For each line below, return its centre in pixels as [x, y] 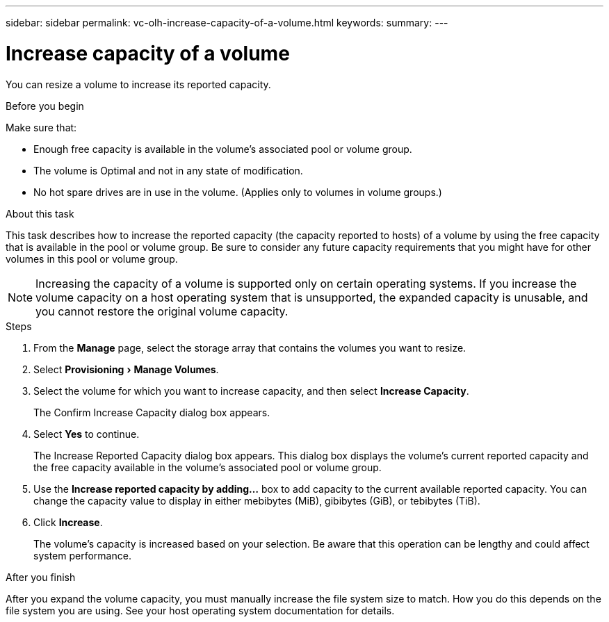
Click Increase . [68, 522]
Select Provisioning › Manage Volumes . [126, 369]
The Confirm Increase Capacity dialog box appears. [152, 412]
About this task [40, 213]
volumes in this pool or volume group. [92, 259]
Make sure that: [41, 127]
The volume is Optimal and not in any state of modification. [168, 170]
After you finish [41, 577]
